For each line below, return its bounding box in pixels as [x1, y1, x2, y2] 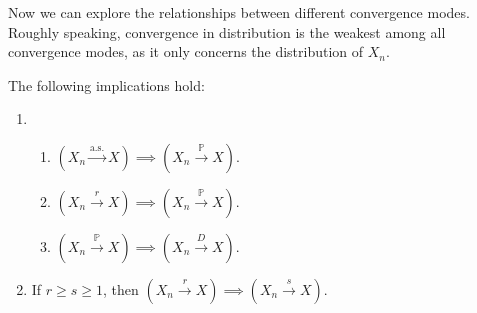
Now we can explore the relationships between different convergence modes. [8, 2, 470, 22]
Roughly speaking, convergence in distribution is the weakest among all [8, 21, 446, 42]
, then [103, 278, 139, 299]
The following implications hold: [8, 74, 205, 95]
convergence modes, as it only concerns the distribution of [8, 41, 364, 62]
